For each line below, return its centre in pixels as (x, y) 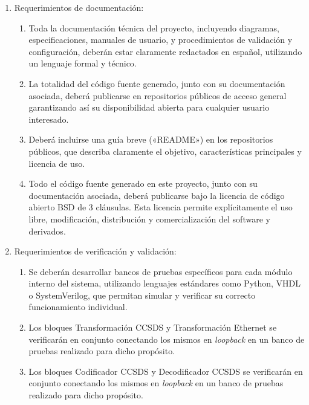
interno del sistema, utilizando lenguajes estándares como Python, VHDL (165, 283)
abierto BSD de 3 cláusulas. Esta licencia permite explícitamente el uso (161, 207)
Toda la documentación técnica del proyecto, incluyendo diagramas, (154, 28)
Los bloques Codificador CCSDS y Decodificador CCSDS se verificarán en (166, 371)
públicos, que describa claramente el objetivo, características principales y (165, 151)
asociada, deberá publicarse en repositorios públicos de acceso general (158, 95)
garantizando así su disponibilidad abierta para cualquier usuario (149, 107)
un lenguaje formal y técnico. (83, 63)
